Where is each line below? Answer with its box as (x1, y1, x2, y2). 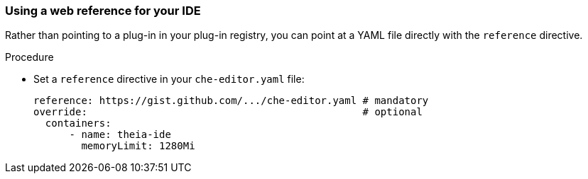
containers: (45, 117, 111, 129)
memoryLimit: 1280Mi (81, 140, 195, 152)
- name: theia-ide (69, 129, 171, 141)
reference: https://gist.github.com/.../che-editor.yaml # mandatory (33, 95, 429, 107)
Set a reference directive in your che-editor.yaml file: (33, 73, 305, 86)
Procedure (5, 51, 54, 64)
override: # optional (33, 106, 423, 118)
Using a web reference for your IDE (5, 4, 201, 18)
